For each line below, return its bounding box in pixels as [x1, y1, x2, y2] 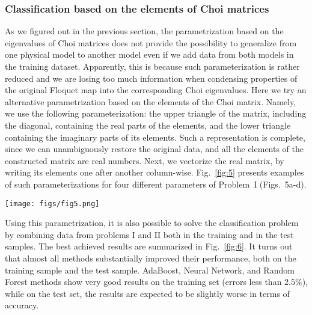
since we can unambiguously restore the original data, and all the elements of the [5, 142, 304, 155]
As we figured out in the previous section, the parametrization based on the [5, 25, 284, 37]
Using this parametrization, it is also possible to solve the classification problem [5, 216, 299, 229]
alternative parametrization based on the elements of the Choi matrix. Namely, [5, 95, 296, 108]
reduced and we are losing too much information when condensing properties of [5, 72, 298, 84]
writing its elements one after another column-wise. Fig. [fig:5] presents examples [5, 166, 304, 179]
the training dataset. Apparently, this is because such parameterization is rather [5, 60, 300, 72]
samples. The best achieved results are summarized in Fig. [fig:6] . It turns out [5, 240, 293, 252]
